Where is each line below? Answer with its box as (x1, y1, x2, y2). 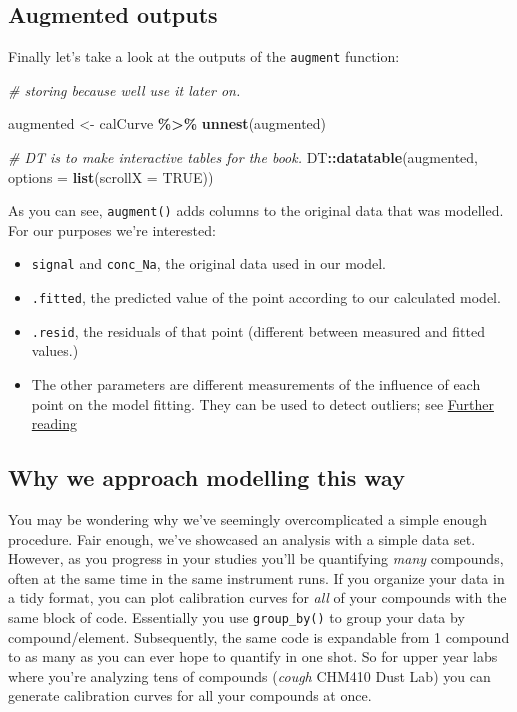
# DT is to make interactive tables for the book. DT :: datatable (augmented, (8, 147, 478, 168)
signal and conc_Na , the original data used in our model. (31, 253, 387, 274)
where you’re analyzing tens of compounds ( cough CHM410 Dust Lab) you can (8, 665, 491, 686)
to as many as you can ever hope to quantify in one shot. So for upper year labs (8, 646, 498, 667)
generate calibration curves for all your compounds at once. (8, 685, 372, 706)
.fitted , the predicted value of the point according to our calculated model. (31, 287, 501, 308)
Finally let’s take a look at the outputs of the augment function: (8, 46, 400, 67)
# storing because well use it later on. (8, 79, 241, 100)
